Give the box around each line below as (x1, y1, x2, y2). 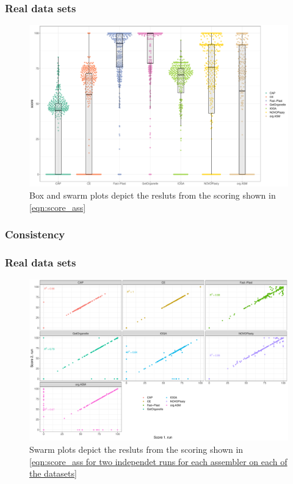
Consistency (5, 227, 65, 242)
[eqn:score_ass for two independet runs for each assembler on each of (29, 455, 288, 468)
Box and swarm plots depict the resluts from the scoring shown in (29, 188, 276, 201)
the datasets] (29, 467, 77, 480)
